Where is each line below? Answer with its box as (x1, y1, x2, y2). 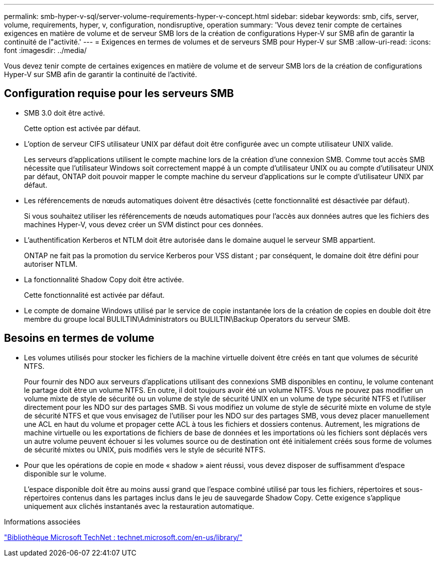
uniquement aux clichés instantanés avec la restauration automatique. (24, 501, 254, 510)
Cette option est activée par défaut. (24, 124, 141, 133)
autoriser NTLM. (24, 259, 77, 268)
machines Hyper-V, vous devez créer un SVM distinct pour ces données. (24, 220, 263, 229)
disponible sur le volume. (24, 469, 106, 478)
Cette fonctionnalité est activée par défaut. (24, 290, 165, 299)
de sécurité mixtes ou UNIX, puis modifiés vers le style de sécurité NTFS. (24, 445, 265, 454)
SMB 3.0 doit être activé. (24, 108, 105, 117)
